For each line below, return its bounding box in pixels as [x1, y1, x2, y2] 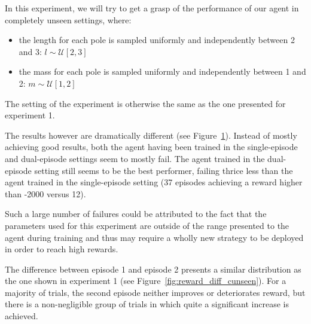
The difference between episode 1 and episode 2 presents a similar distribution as [5, 262, 301, 275]
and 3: [19, 45, 42, 57]
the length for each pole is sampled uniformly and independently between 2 [19, 33, 295, 46]
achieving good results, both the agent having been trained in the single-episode [5, 140, 298, 153]
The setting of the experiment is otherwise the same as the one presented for [5, 97, 286, 109]
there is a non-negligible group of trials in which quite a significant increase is [5, 298, 289, 310]
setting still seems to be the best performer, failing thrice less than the [34, 164, 293, 176]
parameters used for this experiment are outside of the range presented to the [5, 219, 289, 231]
